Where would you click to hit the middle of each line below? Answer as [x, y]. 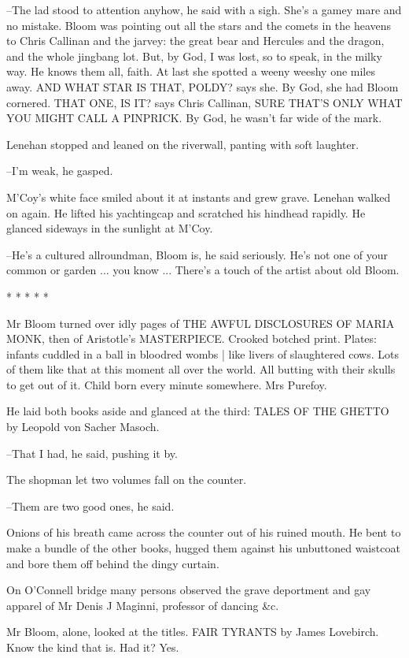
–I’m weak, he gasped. [60, 171]
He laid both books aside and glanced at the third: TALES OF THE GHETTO [198, 411]
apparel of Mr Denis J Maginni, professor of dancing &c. [143, 605]
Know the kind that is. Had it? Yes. [93, 647]
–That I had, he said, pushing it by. [92, 453]
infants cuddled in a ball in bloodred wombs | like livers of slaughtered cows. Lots [203, 353]
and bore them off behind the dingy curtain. [113, 563]
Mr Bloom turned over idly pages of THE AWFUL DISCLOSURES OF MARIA [201, 323]
